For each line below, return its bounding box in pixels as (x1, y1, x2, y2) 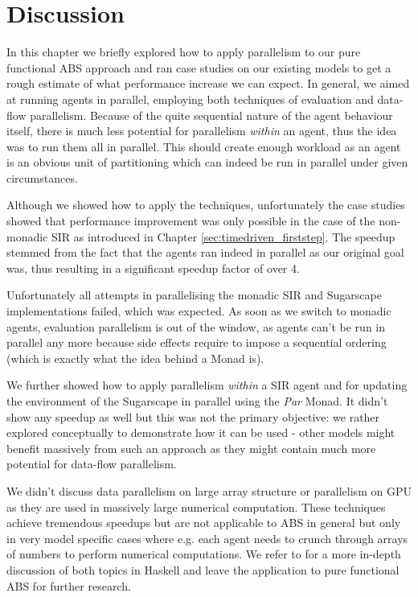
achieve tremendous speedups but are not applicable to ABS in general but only (6, 514, 401, 531)
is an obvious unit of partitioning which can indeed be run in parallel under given (6, 154, 408, 171)
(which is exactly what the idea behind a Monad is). (6, 349, 264, 366)
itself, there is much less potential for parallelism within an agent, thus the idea (6, 122, 397, 139)
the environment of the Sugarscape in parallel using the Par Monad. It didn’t (6, 393, 388, 409)
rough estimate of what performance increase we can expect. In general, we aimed (6, 75, 410, 92)
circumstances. (6, 169, 78, 186)
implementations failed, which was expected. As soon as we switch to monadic (6, 303, 391, 319)
